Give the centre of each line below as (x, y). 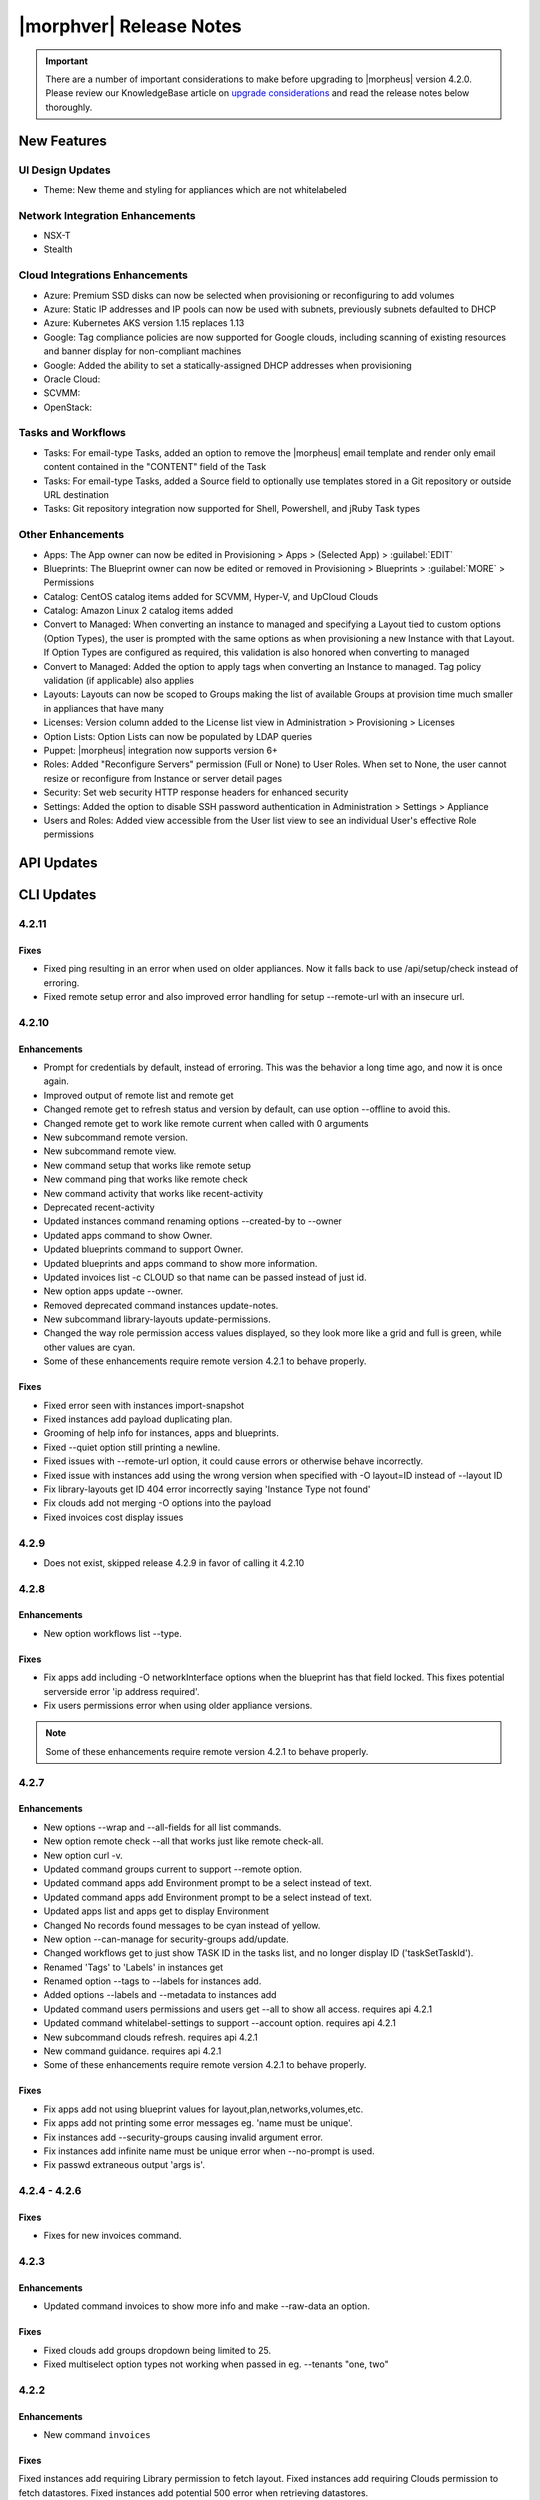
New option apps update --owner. (113, 1291)
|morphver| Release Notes (130, 26)
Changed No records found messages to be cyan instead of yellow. (182, 1925)
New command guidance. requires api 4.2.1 (132, 2051)
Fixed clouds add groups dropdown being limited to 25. (157, 2350)
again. (56, 1081)
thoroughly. (69, 107)
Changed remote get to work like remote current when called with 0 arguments (206, 1123)
